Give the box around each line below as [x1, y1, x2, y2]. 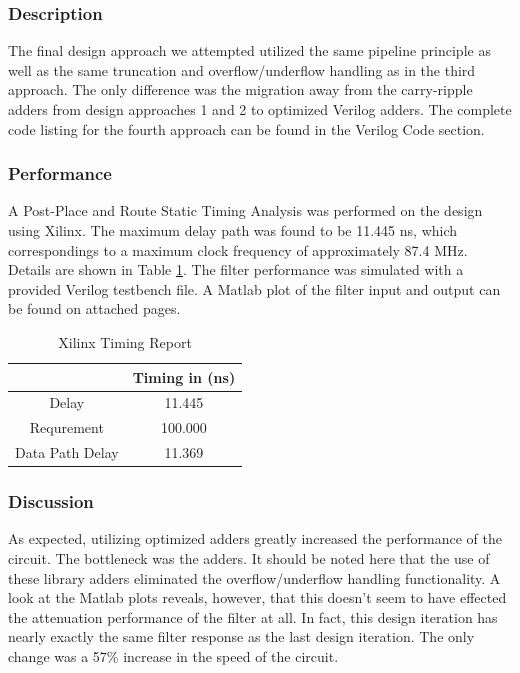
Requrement [29, 417, 104, 438]
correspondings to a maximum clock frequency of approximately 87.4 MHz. [8, 239, 468, 260]
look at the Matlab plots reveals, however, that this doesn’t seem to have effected [8, 587, 507, 608]
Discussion [8, 489, 94, 514]
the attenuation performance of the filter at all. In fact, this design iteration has [8, 606, 498, 627]
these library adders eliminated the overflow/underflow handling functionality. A [8, 567, 501, 588]
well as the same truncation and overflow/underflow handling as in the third [8, 59, 476, 80]
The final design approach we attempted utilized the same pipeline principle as [8, 40, 491, 61]
